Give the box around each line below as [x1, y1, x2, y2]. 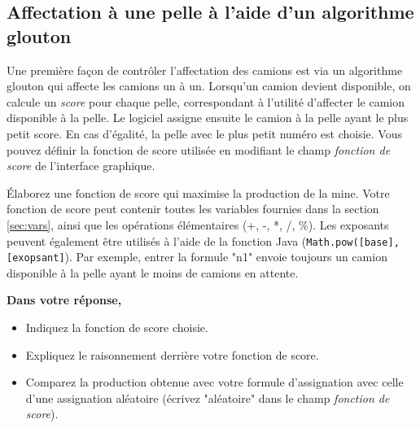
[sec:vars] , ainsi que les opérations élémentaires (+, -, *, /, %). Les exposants [7, 216, 389, 233]
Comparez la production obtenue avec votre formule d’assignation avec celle [25, 373, 404, 391]
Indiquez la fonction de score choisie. [25, 319, 208, 336]
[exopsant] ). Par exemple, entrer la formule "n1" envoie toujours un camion [7, 248, 387, 265]
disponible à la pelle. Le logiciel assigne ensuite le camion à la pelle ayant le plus [7, 109, 409, 126]
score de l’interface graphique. [7, 157, 155, 174]
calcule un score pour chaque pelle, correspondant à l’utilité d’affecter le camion [7, 93, 405, 110]
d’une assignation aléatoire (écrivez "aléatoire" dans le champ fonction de [25, 389, 390, 406]
